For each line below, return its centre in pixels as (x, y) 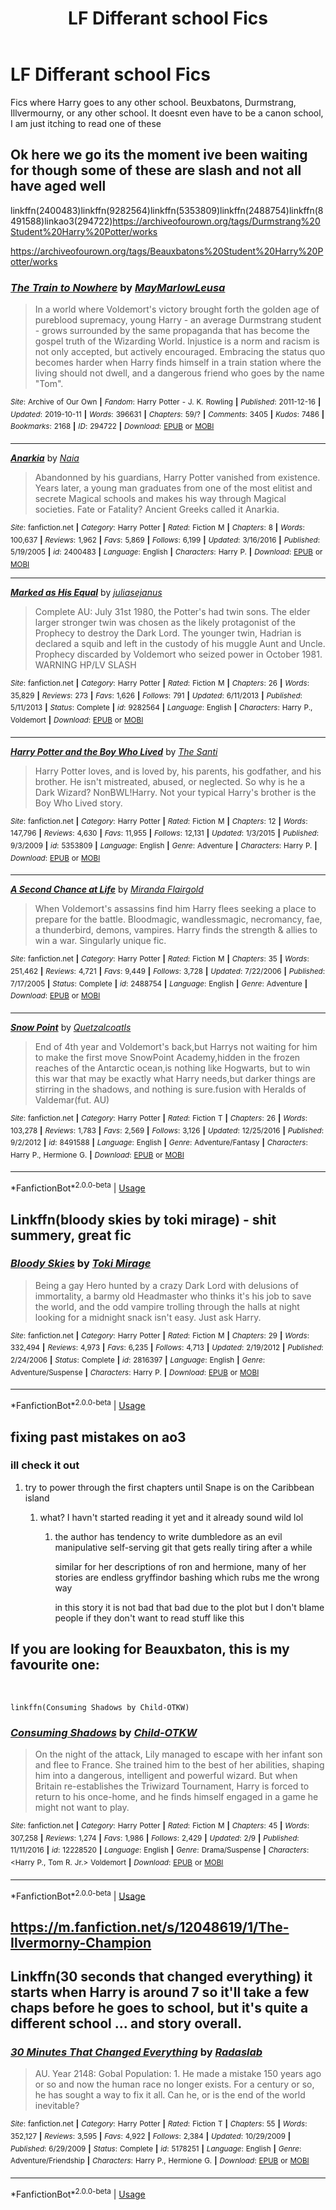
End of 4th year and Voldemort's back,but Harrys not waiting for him (176, 1046)
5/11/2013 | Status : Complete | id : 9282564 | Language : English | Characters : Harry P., (161, 708)
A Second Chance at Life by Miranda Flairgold (107, 889)
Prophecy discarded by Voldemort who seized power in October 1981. (178, 654)
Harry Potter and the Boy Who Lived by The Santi (114, 751)
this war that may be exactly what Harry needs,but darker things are (175, 1078)
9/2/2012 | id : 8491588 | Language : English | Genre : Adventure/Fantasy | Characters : (159, 1143)
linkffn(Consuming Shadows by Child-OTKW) (100, 1707)
